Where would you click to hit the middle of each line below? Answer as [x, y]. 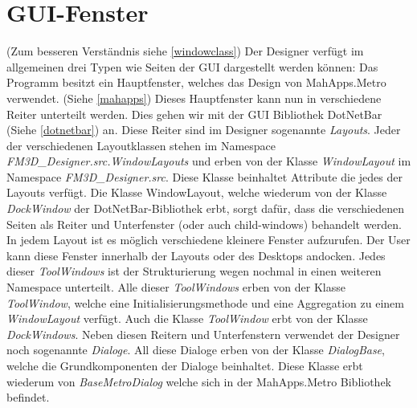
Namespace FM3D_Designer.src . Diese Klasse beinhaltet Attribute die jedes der [204, 176]
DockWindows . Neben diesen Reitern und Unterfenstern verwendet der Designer [203, 334]
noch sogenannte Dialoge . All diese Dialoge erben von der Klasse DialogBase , [196, 350]
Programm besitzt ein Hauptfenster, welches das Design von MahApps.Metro [196, 82]
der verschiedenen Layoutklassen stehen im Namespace [141, 145]
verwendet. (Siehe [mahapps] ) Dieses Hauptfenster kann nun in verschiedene [194, 98]
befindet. [28, 397]
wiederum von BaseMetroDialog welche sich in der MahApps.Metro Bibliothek [199, 381]
